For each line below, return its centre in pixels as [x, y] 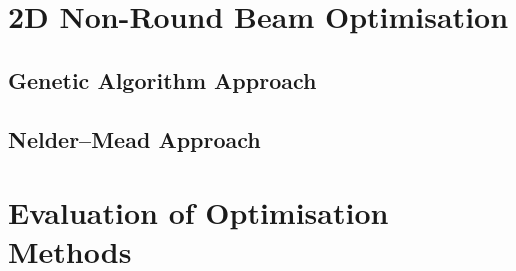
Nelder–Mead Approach [134, 138]
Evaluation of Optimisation [198, 212]
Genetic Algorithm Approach [162, 79]
